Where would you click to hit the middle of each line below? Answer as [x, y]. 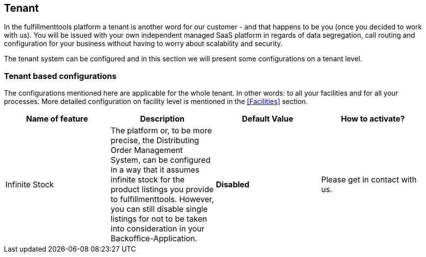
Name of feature [57, 119]
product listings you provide [162, 190]
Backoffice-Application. [154, 239]
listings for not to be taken [159, 219]
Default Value [267, 119]
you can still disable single [159, 209]
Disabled [233, 185]
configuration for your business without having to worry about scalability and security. [143, 44]
